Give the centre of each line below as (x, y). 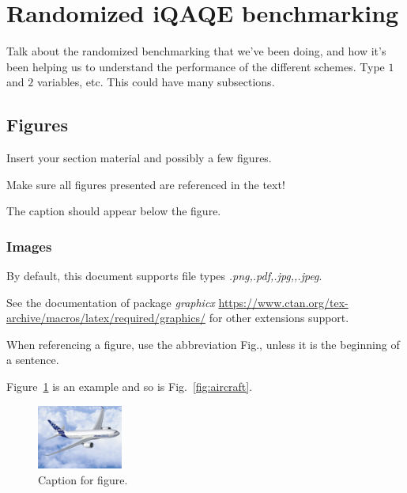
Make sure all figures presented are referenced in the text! (146, 184)
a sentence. (33, 360)
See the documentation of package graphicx (111, 302)
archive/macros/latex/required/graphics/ (106, 318)
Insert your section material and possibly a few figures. (139, 158)
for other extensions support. (279, 318)
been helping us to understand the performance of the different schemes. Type (196, 66)
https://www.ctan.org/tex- (283, 302)
